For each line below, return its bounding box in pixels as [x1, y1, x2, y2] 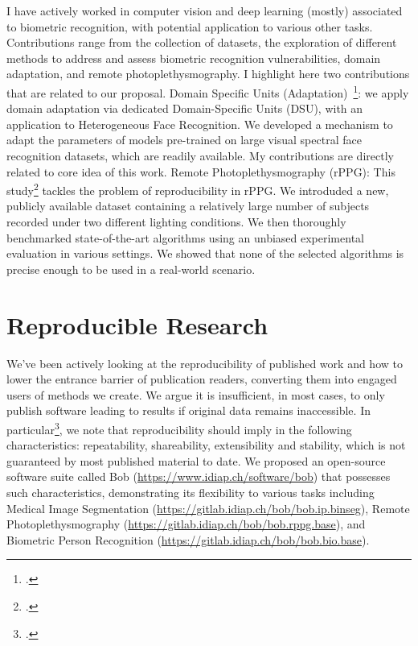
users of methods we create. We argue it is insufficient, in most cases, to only [6, 386, 385, 403]
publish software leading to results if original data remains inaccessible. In [6, 402, 371, 419]
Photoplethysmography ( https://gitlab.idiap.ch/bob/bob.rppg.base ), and [6, 516, 366, 532]
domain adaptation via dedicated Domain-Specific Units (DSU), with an [6, 100, 363, 117]
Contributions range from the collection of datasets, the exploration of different [6, 34, 397, 51]
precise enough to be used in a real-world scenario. [6, 260, 256, 277]
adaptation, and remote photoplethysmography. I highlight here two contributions [6, 65, 410, 82]
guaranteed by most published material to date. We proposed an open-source [6, 452, 386, 469]
